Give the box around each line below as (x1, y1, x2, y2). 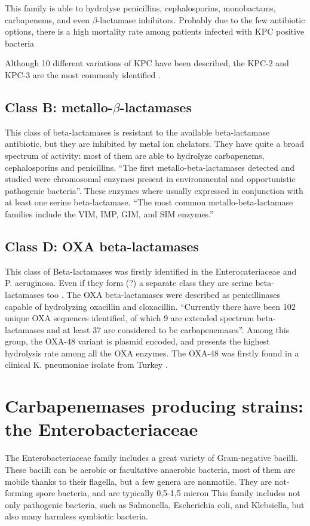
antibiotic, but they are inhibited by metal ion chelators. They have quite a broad (5, 137, 305, 150)
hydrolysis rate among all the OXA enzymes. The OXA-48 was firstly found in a (5, 346, 299, 359)
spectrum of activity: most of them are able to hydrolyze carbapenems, (5, 149, 265, 161)
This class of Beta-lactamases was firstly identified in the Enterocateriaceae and (5, 264, 297, 277)
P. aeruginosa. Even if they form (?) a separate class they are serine (5, 276, 253, 289)
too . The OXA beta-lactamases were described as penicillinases (47, 288, 281, 300)
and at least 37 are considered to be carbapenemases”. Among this (47, 323, 290, 336)
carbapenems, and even (5, 13, 90, 26)
